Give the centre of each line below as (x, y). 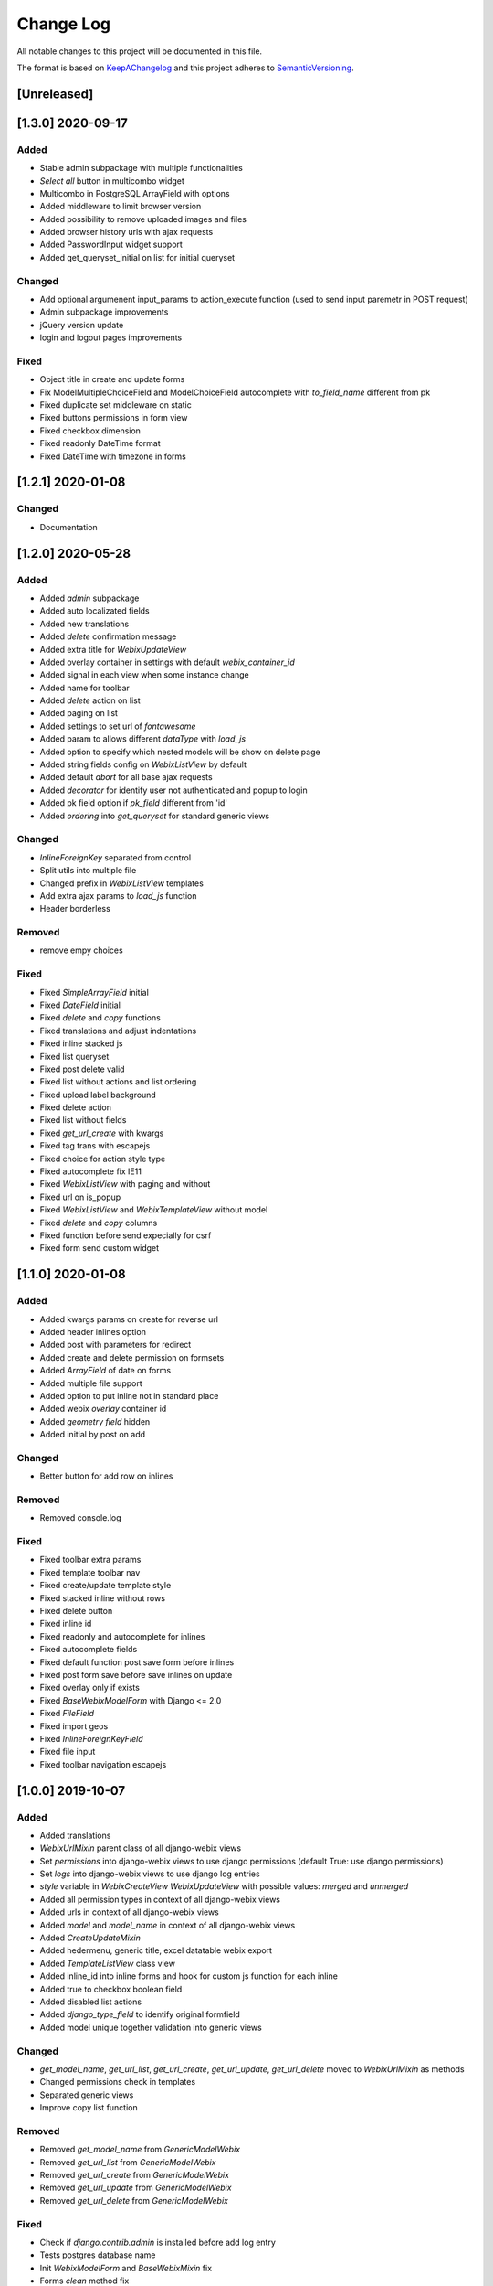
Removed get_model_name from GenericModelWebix (140, 2150)
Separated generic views (87, 2095)
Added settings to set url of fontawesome (118, 726)
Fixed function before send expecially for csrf (126, 1235)
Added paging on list (79, 713)
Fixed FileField (67, 1714)
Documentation (68, 527)
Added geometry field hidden (95, 1421)
